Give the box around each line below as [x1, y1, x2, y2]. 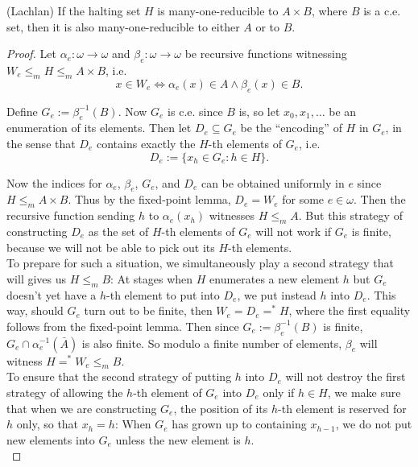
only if [263, 383, 295, 400]
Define [6, 102, 38, 119]
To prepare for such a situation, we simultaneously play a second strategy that [6, 254, 394, 271]
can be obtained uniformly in [201, 174, 345, 191]
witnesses [209, 207, 255, 224]
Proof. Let [6, 45, 56, 62]
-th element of [133, 383, 202, 400]
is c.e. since [168, 102, 223, 119]
